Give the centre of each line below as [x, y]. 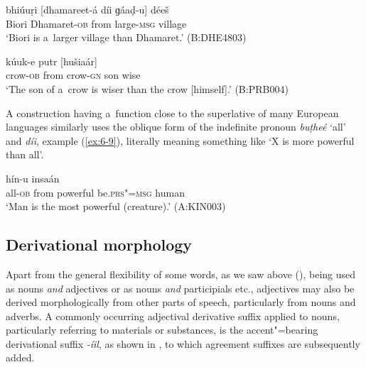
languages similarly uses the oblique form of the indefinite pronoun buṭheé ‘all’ [176, 127]
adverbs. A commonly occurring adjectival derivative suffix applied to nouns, [173, 316]
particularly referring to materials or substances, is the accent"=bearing [162, 330]
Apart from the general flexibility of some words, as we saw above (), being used [181, 274]
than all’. [25, 154]
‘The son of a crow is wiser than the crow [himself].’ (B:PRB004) [147, 88]
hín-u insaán [33, 178]
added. [20, 357]
